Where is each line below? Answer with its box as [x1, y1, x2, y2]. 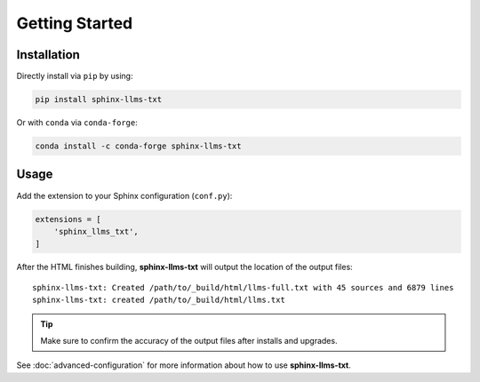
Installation [16, 47, 80, 62]
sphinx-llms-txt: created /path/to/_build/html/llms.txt [32, 295, 286, 306]
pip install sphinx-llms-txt [35, 94, 163, 105]
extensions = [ [35, 214, 101, 224]
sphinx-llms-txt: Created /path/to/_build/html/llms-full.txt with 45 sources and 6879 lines [32, 283, 454, 292]
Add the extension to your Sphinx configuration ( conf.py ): [16, 190, 233, 201]
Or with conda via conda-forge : [16, 117, 138, 128]
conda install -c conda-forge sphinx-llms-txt [35, 141, 242, 151]
